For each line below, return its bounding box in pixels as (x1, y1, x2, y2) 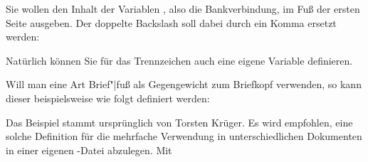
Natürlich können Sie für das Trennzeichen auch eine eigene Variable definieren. (6, 53, 353, 67)
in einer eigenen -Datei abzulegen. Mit (6, 142, 172, 157)
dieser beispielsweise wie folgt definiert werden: (6, 90, 210, 105)
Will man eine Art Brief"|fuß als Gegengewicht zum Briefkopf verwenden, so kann (6, 77, 362, 92)
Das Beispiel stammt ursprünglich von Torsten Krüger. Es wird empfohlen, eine (6, 114, 353, 129)
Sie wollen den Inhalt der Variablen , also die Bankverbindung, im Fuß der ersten (6, 1, 360, 16)
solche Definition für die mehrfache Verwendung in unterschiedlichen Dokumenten (6, 129, 362, 144)
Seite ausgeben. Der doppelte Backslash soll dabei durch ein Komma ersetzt (6, 15, 337, 30)
